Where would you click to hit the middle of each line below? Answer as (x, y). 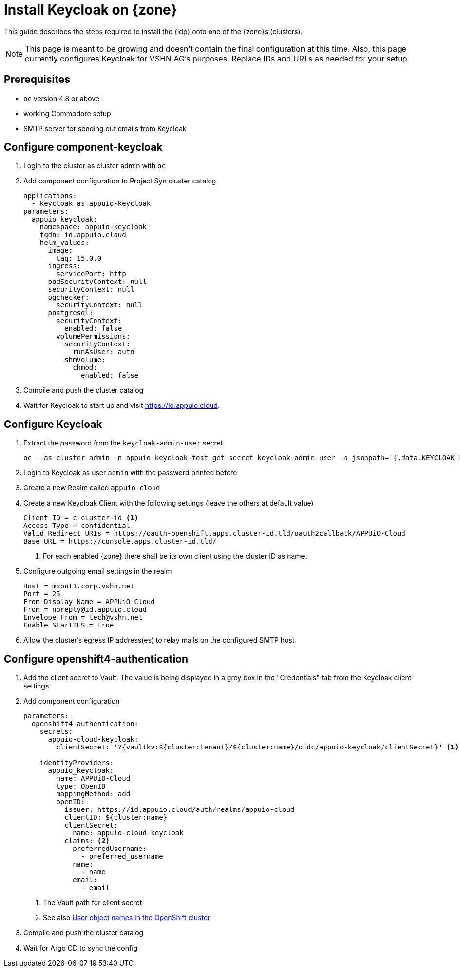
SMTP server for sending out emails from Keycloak (105, 128)
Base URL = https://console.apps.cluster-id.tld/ (120, 541)
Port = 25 (42, 594)
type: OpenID (81, 786)
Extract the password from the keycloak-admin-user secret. (124, 443)
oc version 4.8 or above (62, 98)
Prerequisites (37, 80)
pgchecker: (68, 297)
